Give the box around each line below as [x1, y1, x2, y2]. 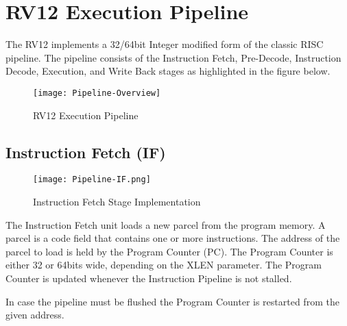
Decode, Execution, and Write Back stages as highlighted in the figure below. [5, 64, 331, 78]
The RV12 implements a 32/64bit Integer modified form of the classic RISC [5, 37, 324, 51]
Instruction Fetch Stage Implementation [33, 195, 201, 209]
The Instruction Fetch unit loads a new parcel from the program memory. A [5, 217, 326, 231]
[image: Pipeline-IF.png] [33, 175, 151, 185]
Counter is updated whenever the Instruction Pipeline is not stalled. [5, 271, 292, 285]
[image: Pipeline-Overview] [33, 88, 161, 98]
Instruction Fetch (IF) [5, 141, 166, 162]
